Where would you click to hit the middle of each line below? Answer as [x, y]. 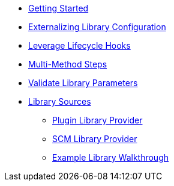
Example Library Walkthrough [111, 157]
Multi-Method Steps [68, 64]
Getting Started [58, 8]
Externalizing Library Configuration [97, 27]
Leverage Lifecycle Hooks [79, 45]
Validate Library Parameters [83, 83]
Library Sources [60, 101]
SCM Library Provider [95, 139]
